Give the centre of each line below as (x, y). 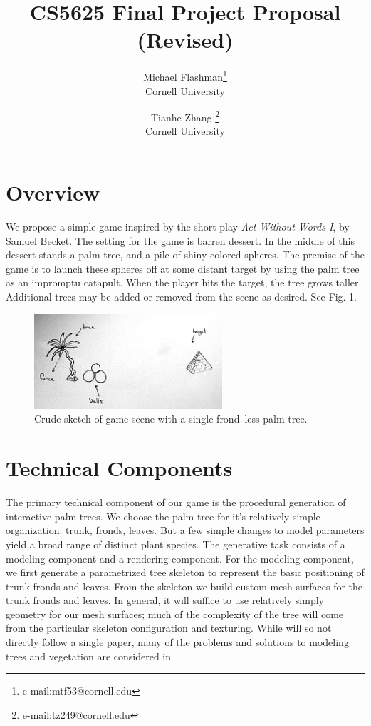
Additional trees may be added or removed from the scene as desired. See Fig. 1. (181, 296)
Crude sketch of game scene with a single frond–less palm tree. (171, 419)
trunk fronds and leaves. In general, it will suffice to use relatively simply (165, 600)
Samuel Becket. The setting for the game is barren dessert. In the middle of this (180, 240)
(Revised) (185, 40)
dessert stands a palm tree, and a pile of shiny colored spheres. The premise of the (185, 254)
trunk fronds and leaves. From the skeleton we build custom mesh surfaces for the (184, 586)
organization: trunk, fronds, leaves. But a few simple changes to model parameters (185, 530)
